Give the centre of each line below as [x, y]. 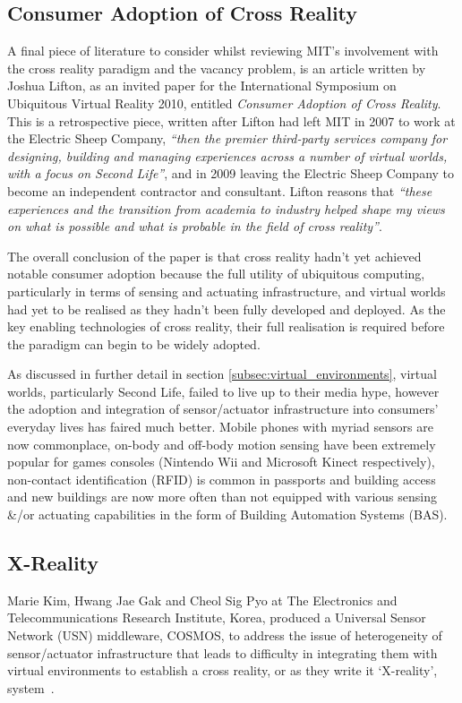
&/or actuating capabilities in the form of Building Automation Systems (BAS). [227, 514]
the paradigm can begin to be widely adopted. [134, 343]
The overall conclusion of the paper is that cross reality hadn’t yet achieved [214, 256]
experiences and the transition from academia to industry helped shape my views [226, 208]
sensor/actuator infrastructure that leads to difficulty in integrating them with [222, 652]
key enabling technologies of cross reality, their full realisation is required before [226, 326]
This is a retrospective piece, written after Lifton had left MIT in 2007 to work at [231, 120]
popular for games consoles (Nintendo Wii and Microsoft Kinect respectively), [221, 462]
